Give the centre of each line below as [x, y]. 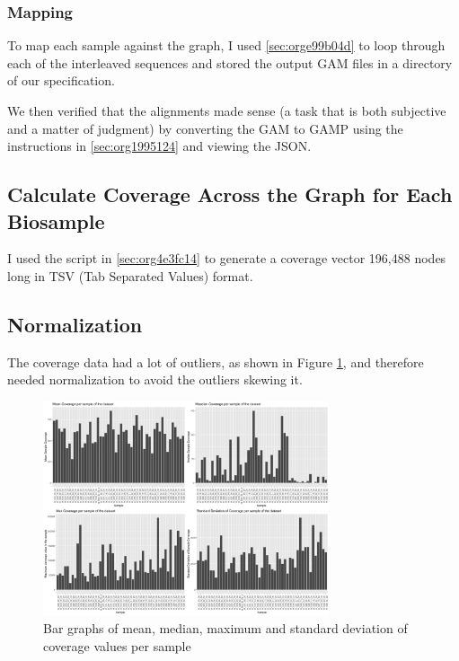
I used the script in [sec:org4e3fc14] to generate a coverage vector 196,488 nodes [227, 258]
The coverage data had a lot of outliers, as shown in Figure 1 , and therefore [216, 361]
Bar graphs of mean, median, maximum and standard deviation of [225, 628]
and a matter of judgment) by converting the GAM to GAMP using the [205, 128]
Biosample [56, 220]
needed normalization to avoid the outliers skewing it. [155, 379]
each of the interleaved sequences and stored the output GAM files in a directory [230, 62]
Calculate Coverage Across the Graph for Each [230, 194]
